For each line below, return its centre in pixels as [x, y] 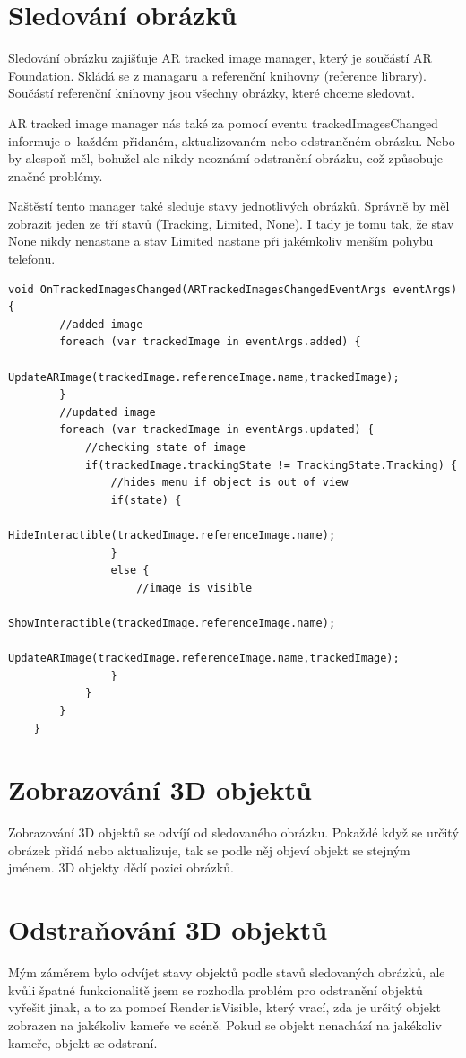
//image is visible [194, 588]
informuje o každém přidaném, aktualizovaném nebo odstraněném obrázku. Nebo [232, 140]
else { [130, 571]
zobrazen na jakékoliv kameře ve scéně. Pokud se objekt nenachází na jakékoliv [225, 1024]
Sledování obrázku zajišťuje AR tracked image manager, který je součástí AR [220, 58]
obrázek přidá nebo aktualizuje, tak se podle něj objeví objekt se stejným [209, 850]
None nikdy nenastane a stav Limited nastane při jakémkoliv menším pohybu [221, 241]
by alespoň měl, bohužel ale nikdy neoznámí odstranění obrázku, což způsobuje [225, 158]
